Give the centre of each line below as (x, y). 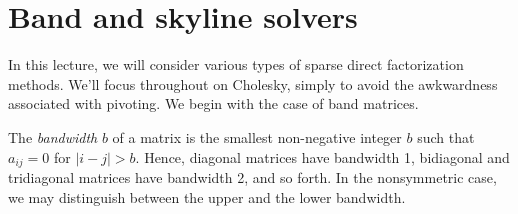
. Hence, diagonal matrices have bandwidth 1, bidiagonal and (322, 156)
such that (446, 136)
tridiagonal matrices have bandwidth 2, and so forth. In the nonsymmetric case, (252, 176)
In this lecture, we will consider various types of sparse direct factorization (236, 64)
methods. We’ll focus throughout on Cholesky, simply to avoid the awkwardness (253, 83)
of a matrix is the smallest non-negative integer (257, 136)
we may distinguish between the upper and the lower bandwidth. (207, 196)
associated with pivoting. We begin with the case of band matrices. (213, 103)
